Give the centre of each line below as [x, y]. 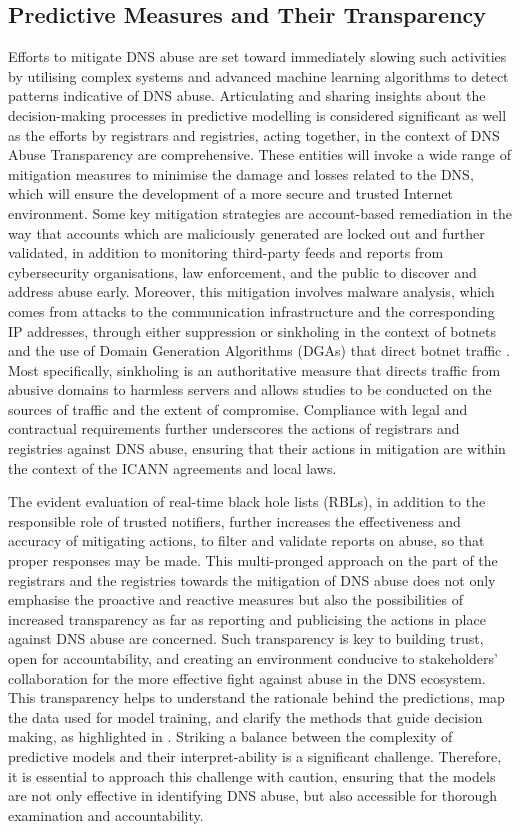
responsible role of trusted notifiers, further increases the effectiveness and [234, 520]
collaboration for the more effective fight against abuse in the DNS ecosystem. [247, 677]
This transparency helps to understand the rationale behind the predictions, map [256, 697]
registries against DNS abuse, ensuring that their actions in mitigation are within [257, 448]
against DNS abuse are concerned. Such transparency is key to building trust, [246, 638]
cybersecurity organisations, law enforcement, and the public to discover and [242, 271]
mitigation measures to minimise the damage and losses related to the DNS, [241, 173]
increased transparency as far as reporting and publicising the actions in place [247, 618]
